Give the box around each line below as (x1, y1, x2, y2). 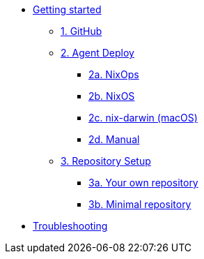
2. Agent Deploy (61, 47, 134, 59)
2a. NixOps (88, 68, 139, 80)
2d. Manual (88, 133, 140, 145)
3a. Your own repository (88, 177, 198, 188)
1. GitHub (61, 25, 102, 37)
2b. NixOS (88, 90, 135, 102)
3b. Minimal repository (88, 198, 191, 210)
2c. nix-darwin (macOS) (88, 112, 198, 124)
